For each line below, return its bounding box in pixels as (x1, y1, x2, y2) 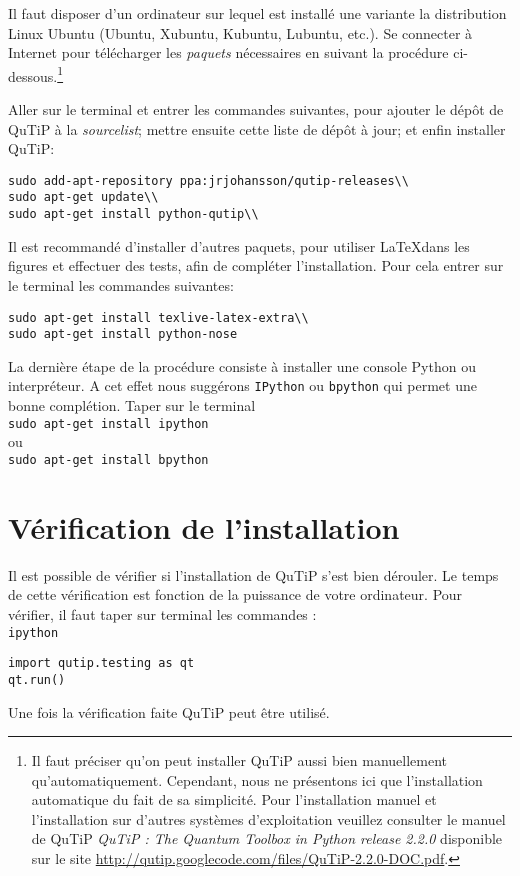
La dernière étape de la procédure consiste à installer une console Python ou (8, 355, 476, 376)
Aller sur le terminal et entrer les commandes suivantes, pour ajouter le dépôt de (8, 99, 504, 120)
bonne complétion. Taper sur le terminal (8, 395, 256, 416)
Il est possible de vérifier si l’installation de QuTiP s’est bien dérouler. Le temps (8, 564, 499, 585)
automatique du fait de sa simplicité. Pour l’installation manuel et (31, 789, 437, 810)
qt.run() (8, 672, 66, 687)
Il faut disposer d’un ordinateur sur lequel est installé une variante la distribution (8, 3, 507, 23)
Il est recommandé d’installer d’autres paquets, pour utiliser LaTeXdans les (8, 235, 470, 256)
